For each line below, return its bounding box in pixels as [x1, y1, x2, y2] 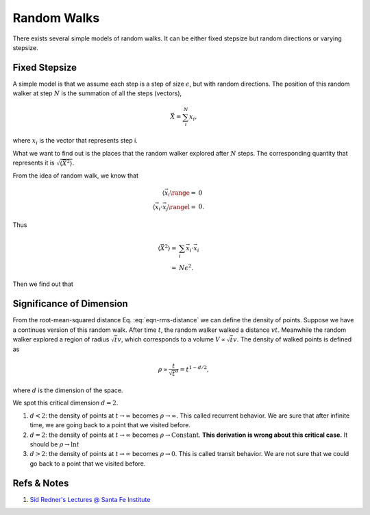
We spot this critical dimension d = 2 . [12, 398, 119, 407]
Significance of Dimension [12, 298, 128, 310]
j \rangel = [166, 203, 197, 213]
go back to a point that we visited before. [29, 459, 146, 468]
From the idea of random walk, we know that [12, 171, 139, 180]
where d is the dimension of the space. [12, 386, 123, 394]
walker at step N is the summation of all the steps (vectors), [12, 89, 182, 97]
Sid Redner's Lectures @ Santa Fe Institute [29, 495, 151, 503]
